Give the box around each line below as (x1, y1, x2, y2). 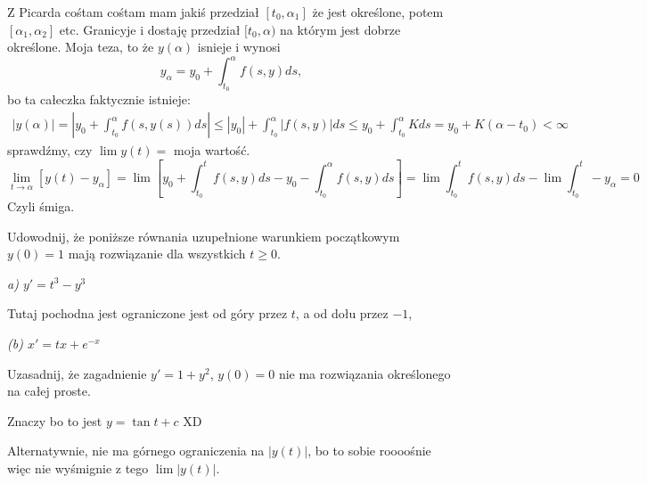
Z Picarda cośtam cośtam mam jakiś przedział (7, 3, 259, 21)
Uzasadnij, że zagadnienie (7, 364, 147, 382)
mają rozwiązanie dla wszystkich (68, 244, 246, 263)
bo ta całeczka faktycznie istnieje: (7, 90, 191, 109)
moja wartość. (173, 141, 250, 160)
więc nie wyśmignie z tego (7, 459, 149, 478)
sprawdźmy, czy (7, 141, 93, 160)
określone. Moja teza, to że (7, 37, 154, 56)
